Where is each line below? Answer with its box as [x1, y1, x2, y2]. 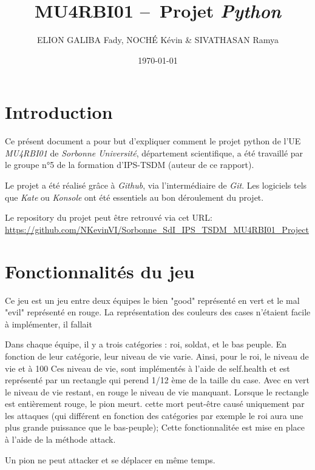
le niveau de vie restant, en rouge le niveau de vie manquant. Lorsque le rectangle [5, 385, 309, 398]
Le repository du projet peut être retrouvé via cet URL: [5, 211, 212, 224]
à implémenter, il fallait [5, 317, 92, 330]
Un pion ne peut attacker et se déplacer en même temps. [5, 453, 215, 466]
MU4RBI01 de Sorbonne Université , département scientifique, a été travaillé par [5, 146, 303, 159]
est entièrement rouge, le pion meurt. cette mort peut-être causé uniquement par [5, 397, 305, 410]
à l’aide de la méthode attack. [5, 433, 116, 446]
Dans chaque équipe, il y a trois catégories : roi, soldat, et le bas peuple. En [5, 338, 287, 351]
